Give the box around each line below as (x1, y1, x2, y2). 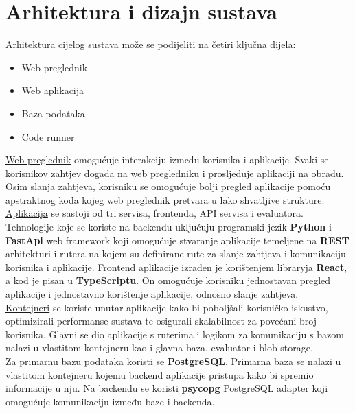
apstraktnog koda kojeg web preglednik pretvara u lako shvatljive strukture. (5, 192, 325, 206)
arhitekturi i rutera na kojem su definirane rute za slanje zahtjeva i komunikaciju (5, 246, 346, 261)
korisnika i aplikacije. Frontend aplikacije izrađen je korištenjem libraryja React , (5, 259, 347, 274)
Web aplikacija (21, 83, 84, 97)
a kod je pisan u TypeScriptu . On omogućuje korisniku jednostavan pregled (5, 273, 331, 287)
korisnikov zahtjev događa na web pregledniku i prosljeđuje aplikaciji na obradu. (5, 165, 344, 180)
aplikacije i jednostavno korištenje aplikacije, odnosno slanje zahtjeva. (5, 287, 299, 301)
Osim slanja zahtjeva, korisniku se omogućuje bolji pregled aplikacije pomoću (5, 179, 331, 193)
